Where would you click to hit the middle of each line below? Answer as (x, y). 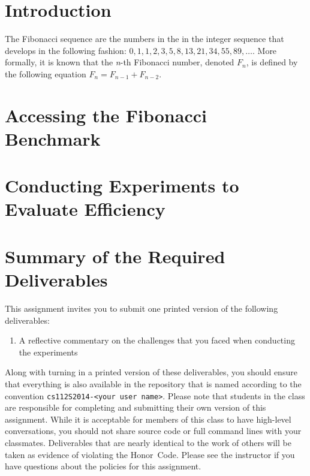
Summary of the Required (115, 256)
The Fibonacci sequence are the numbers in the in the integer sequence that (145, 39)
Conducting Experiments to (122, 186)
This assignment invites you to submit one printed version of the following (142, 308)
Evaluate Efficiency (85, 209)
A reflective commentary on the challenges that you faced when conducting (157, 340)
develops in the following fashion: (66, 50)
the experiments (48, 352)
